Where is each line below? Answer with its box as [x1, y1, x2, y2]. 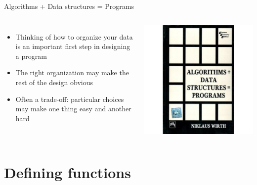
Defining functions [4, 162, 131, 182]
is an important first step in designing [15, 41, 130, 51]
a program [15, 50, 47, 61]
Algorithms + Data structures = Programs [4, 1, 134, 11]
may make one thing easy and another [15, 103, 131, 114]
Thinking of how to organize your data [15, 31, 133, 42]
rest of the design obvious [15, 77, 93, 87]
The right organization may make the [15, 67, 129, 78]
